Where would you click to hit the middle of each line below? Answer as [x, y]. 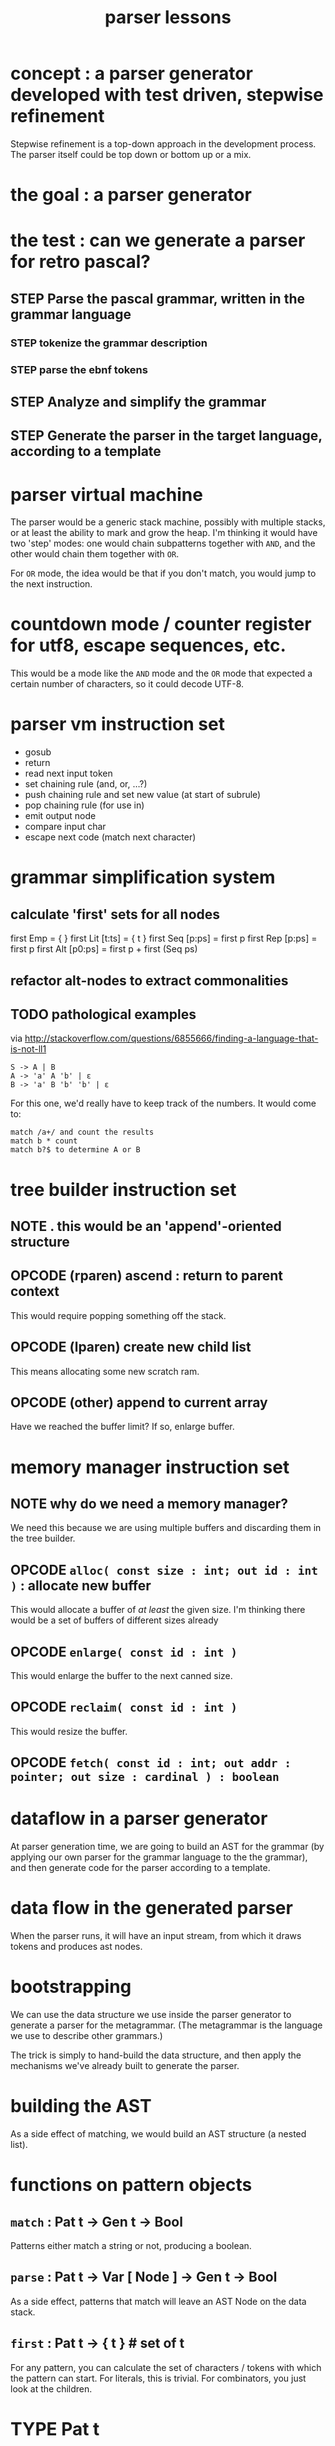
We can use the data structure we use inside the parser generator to [151, 2014]
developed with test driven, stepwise [167, 95]
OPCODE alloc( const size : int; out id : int [164, 1569]
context [35, 1291]
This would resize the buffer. [69, 1731]
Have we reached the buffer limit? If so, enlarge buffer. [122, 1427]
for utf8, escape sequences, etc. [148, 645]
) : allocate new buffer [81, 1585]
